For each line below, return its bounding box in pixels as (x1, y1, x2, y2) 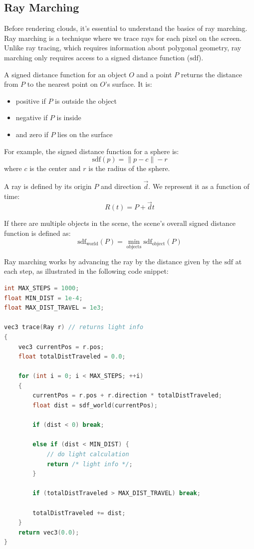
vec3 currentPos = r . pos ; (18, 343, 104, 351)
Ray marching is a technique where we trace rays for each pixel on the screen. (4, 32, 242, 43)
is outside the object (55, 95, 117, 106)
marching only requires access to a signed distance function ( (4, 52, 190, 62)
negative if (15, 112, 48, 123)
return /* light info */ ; (46, 460, 133, 468)
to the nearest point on (27, 79, 98, 89)
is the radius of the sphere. (88, 163, 170, 174)
